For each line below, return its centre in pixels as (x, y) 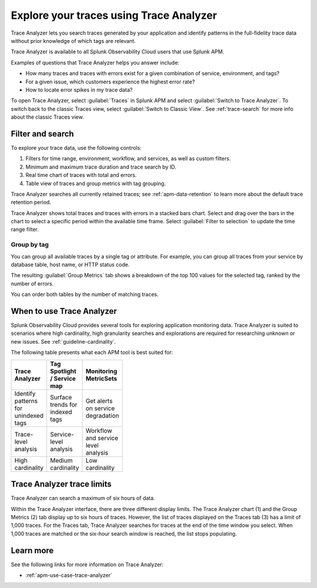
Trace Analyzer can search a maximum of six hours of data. (83, 498)
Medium (61, 460)
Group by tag (30, 245)
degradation (102, 415)
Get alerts (99, 401)
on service (100, 408)
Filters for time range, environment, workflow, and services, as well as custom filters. (128, 159)
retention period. (31, 202)
